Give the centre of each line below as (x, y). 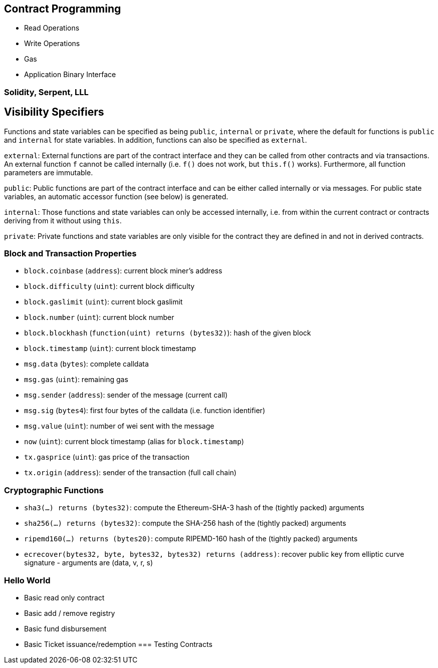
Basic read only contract (64, 597)
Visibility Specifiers (54, 112)
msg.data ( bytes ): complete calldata (86, 364)
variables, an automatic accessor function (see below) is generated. (116, 196)
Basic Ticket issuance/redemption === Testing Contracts (118, 644)
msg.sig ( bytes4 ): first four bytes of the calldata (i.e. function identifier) (145, 411)
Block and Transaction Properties (70, 254)
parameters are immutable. (49, 172)
